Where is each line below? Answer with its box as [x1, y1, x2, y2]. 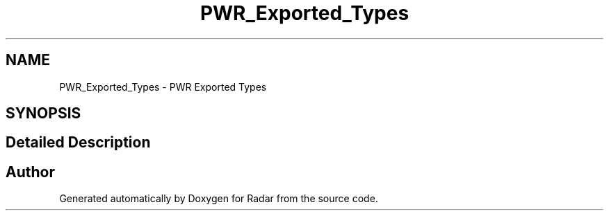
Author [6, 163, 55, 181]
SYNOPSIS [6, 105, 81, 123]
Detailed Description [6, 134, 151, 152]
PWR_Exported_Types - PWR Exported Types [59, 80, 267, 93]
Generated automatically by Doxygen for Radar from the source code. [59, 192, 378, 205]
